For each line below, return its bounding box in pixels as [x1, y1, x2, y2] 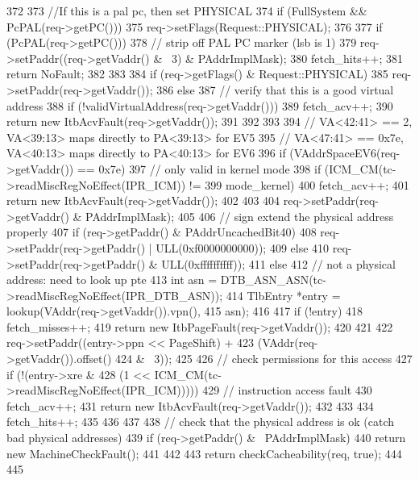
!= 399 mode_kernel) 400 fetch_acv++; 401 [189, 176, 409, 193]
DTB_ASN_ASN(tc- [220, 271, 326, 288]
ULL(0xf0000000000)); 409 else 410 [156, 239, 330, 256]
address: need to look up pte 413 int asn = [6, 271, 218, 288]
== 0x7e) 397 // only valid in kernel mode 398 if [77, 160, 322, 177]
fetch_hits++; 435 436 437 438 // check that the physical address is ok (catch [6, 413, 395, 430]
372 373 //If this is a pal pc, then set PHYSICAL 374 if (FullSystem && [6, 2, 367, 19]
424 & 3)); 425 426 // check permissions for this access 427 [115, 350, 413, 367]
